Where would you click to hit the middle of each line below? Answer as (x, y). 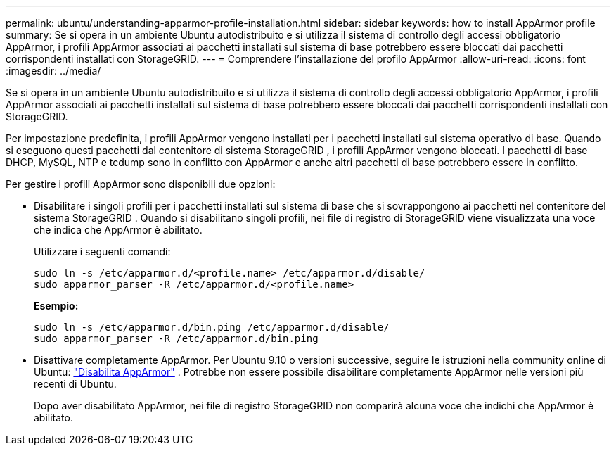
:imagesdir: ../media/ (53, 71)
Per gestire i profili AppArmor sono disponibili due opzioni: (141, 184)
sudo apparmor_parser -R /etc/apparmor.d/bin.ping (176, 338)
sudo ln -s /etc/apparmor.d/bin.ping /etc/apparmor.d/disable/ (212, 327)
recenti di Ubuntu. (75, 384)
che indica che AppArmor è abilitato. (118, 230)
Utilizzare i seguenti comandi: (102, 252)
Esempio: (56, 306)
